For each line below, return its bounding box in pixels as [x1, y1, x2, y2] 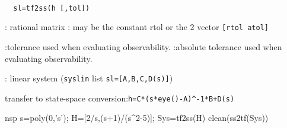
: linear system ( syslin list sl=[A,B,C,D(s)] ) [5, 72, 173, 84]
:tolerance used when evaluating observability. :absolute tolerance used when [5, 40, 282, 52]
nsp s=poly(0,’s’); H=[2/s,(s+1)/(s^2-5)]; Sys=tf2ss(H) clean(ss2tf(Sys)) [5, 111, 269, 124]
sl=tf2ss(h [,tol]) [13, 4, 90, 12]
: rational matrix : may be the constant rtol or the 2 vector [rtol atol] [5, 21, 269, 33]
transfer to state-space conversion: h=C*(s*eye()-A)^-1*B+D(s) [5, 91, 235, 104]
